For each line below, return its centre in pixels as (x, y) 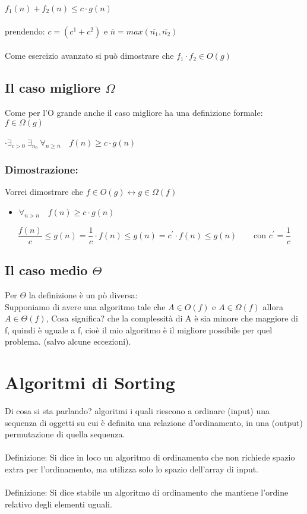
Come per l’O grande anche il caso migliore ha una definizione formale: (134, 112)
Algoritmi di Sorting (90, 382)
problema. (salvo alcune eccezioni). (68, 341)
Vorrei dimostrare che (44, 192)
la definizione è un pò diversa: (83, 294)
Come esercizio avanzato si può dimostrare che (89, 56)
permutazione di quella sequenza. (65, 434)
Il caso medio (46, 270)
